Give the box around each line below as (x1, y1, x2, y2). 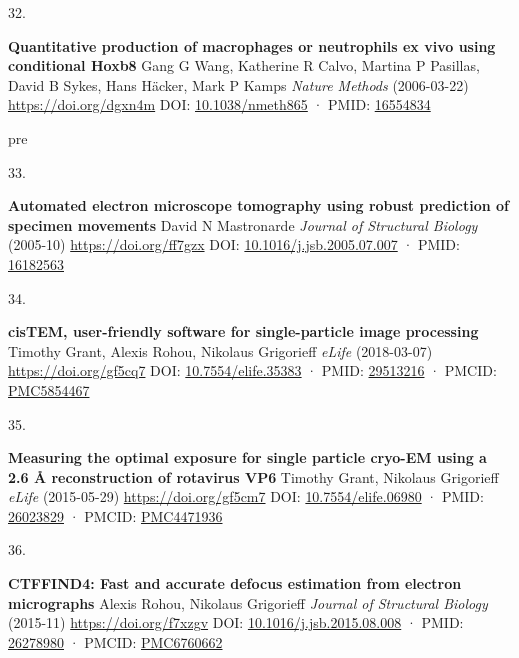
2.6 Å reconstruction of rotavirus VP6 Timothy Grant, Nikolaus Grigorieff (8, 466, 499, 487)
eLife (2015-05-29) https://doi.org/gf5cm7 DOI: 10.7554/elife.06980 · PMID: (8, 486, 484, 507)
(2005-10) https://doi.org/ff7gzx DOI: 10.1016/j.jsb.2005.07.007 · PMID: (8, 234, 460, 255)
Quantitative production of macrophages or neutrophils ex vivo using (8, 35, 496, 56)
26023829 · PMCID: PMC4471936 (8, 505, 223, 526)
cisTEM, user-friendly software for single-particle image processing (8, 321, 479, 342)
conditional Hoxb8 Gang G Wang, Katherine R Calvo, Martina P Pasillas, (8, 55, 480, 76)
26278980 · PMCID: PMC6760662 (8, 631, 223, 652)
